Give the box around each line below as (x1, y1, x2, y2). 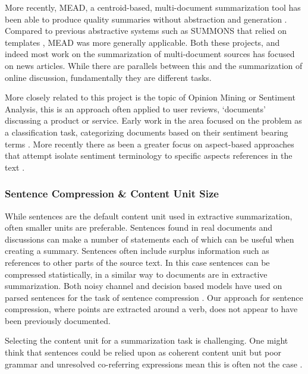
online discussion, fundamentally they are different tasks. (5, 71, 212, 83)
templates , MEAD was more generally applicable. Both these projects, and (5, 36, 280, 48)
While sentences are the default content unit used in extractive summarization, (5, 209, 293, 222)
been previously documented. (5, 314, 111, 326)
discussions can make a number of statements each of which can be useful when (5, 232, 294, 245)
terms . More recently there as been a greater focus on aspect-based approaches (5, 137, 294, 150)
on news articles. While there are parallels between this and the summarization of (5, 59, 303, 71)
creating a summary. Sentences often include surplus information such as (5, 244, 269, 257)
